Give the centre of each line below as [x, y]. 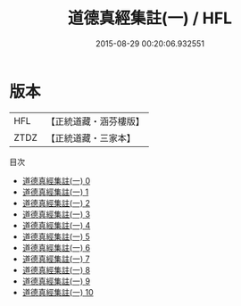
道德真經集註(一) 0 [56, 180]
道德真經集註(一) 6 [56, 247]
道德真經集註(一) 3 [56, 214]
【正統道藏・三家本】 [91, 137]
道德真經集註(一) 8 [56, 269]
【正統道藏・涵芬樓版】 [96, 121]
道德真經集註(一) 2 [56, 203]
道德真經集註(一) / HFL [150, 18]
